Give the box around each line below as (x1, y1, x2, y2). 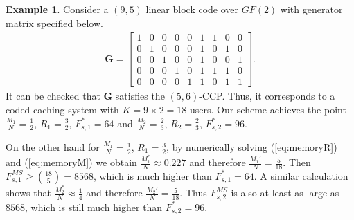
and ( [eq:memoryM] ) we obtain (6, 155, 137, 169)
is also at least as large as (231, 185, 339, 200)
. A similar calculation (254, 168, 348, 183)
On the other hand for (6, 140, 100, 154)
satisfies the (115, 89, 165, 103)
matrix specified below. (6, 15, 103, 30)
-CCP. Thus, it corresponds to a (199, 89, 335, 103)
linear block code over (145, 2, 239, 16)
